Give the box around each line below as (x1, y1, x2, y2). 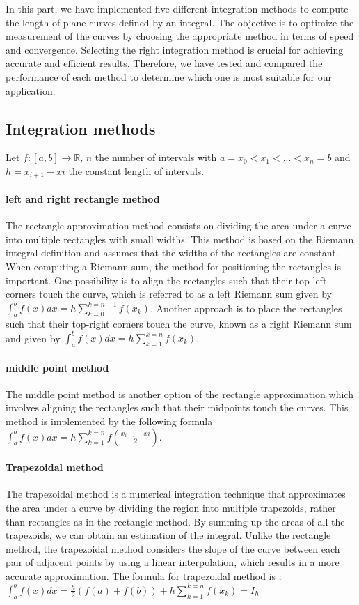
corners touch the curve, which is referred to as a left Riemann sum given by (6, 286, 332, 301)
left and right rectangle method (6, 192, 160, 206)
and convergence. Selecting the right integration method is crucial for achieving (6, 42, 344, 56)
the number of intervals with (95, 150, 217, 164)
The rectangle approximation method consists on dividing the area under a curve (6, 218, 351, 233)
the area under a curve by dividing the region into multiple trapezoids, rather (6, 500, 336, 514)
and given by (6, 330, 61, 345)
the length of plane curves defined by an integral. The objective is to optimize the (6, 15, 354, 29)
